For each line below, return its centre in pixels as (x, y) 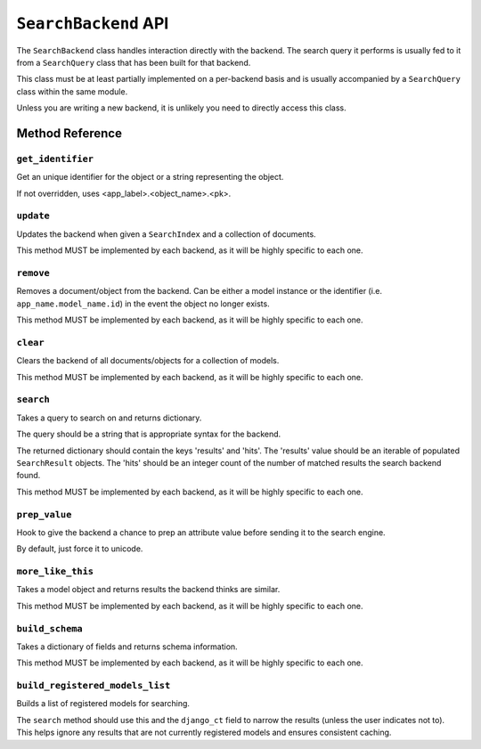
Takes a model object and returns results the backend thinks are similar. (148, 590)
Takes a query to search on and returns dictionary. (109, 418)
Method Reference (69, 133)
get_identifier (55, 159)
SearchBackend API (93, 23)
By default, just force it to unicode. (80, 549)
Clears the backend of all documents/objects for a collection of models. (148, 361)
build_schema (50, 628)
